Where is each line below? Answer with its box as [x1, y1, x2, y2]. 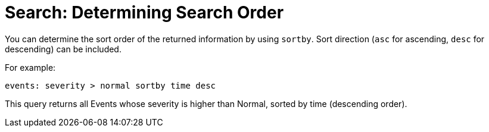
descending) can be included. [5, 43, 122, 54]
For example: [5, 62, 56, 73]
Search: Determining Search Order [5, 2, 284, 23]
